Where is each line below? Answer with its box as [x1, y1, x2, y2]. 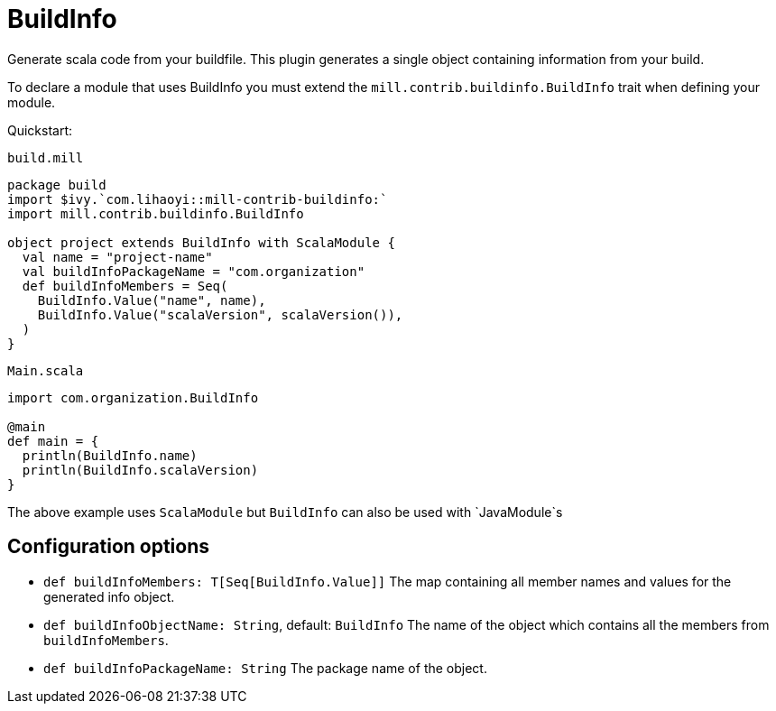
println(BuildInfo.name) [22, 448, 198, 463]
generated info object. [43, 588, 175, 605]
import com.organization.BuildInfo [7, 390, 259, 405]
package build [7, 177, 106, 192]
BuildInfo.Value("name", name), [37, 292, 266, 308]
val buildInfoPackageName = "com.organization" [22, 263, 365, 279]
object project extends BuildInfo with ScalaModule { [7, 235, 395, 250]
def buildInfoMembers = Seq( [22, 278, 228, 293]
